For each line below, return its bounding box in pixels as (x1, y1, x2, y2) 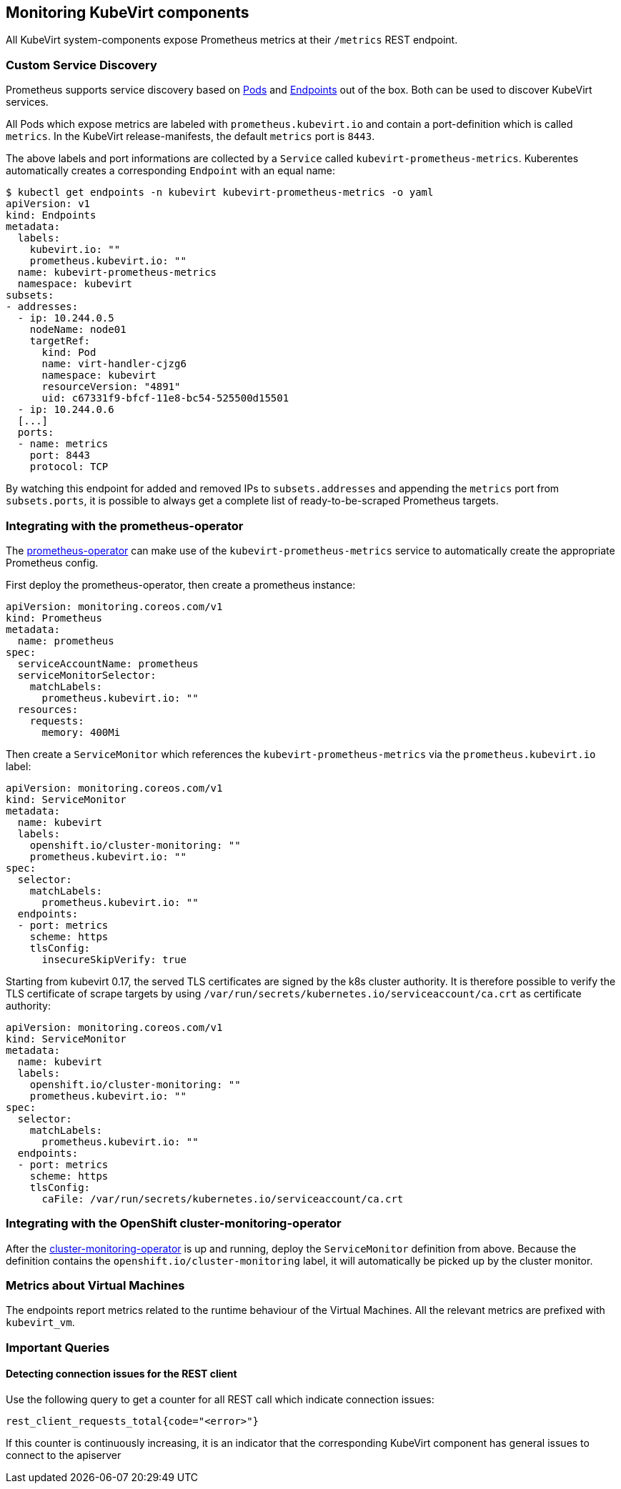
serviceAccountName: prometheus (17, 657, 199, 669)
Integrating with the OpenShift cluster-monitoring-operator (6, 1216, 342, 1231)
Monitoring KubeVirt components (6, 4, 249, 21)
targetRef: (29, 335, 91, 347)
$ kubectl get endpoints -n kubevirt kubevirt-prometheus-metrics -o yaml (6, 186, 434, 199)
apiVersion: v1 (6, 198, 91, 210)
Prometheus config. (6, 556, 99, 569)
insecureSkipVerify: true (41, 953, 187, 965)
